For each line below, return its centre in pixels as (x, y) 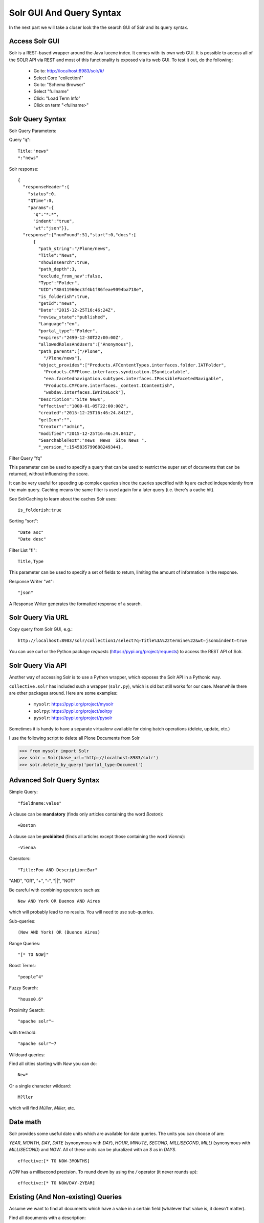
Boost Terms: (22, 966)
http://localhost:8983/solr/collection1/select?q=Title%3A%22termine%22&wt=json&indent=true (132, 640)
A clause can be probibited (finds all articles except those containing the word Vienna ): (97, 836)
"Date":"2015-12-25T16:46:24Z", (77, 310)
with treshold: (23, 1032)
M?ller (26, 1097)
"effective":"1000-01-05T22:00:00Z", (84, 406)
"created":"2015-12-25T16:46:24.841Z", (86, 413)
